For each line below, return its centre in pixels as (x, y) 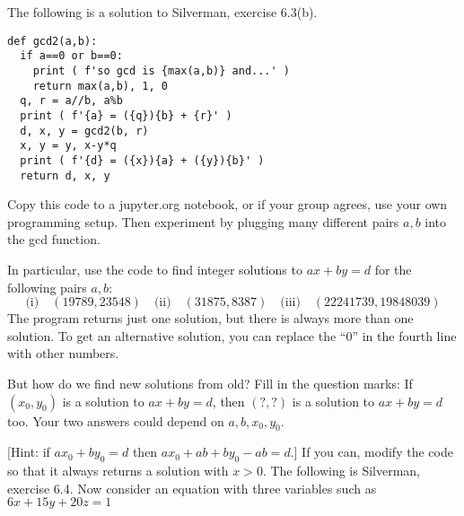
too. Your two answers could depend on (116, 420)
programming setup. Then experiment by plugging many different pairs (203, 221)
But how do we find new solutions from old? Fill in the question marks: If (210, 383)
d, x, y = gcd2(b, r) (84, 131)
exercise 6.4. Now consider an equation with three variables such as (192, 488)
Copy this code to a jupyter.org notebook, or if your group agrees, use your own (228, 204)
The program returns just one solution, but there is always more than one (210, 318)
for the (393, 269)
